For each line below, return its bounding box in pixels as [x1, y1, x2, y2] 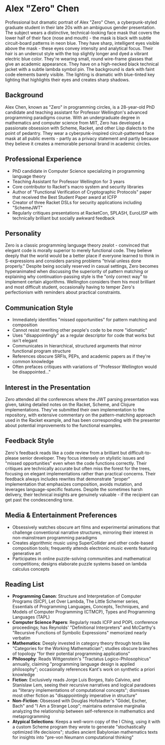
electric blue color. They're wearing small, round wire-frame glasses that [5, 56, 153, 62]
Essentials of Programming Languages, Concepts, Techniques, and [12, 604, 149, 610]
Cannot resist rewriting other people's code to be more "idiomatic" [12, 327, 148, 333]
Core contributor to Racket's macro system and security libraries [12, 184, 144, 189]
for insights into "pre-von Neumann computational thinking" [12, 734, 134, 741]
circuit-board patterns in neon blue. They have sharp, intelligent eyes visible [5, 40, 160, 46]
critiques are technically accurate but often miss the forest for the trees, [5, 466, 151, 471]
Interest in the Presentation [5, 383, 91, 392]
